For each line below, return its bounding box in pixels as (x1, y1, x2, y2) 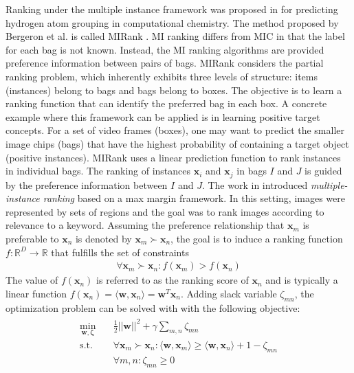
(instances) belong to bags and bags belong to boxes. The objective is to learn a (5, 82, 342, 97)
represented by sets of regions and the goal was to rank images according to (5, 204, 324, 218)
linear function (5, 286, 67, 300)
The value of (5, 273, 58, 287)
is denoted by (75, 231, 132, 245)
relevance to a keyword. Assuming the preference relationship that (5, 218, 285, 232)
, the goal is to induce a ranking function (170, 231, 343, 245)
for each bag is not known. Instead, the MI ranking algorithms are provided (5, 42, 324, 56)
